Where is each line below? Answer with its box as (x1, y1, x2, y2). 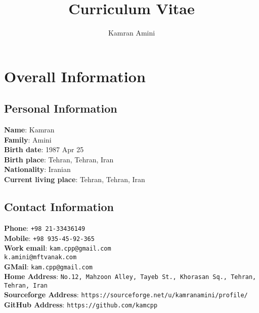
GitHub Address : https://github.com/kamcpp (4, 299, 158, 310)
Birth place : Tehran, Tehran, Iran (4, 154, 114, 164)
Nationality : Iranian (4, 164, 71, 175)
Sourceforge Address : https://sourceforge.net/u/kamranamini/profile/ (4, 289, 248, 300)
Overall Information (4, 65, 146, 86)
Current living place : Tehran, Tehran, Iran (4, 174, 145, 185)
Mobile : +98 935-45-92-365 (4, 232, 95, 243)
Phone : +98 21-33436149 (4, 222, 85, 233)
